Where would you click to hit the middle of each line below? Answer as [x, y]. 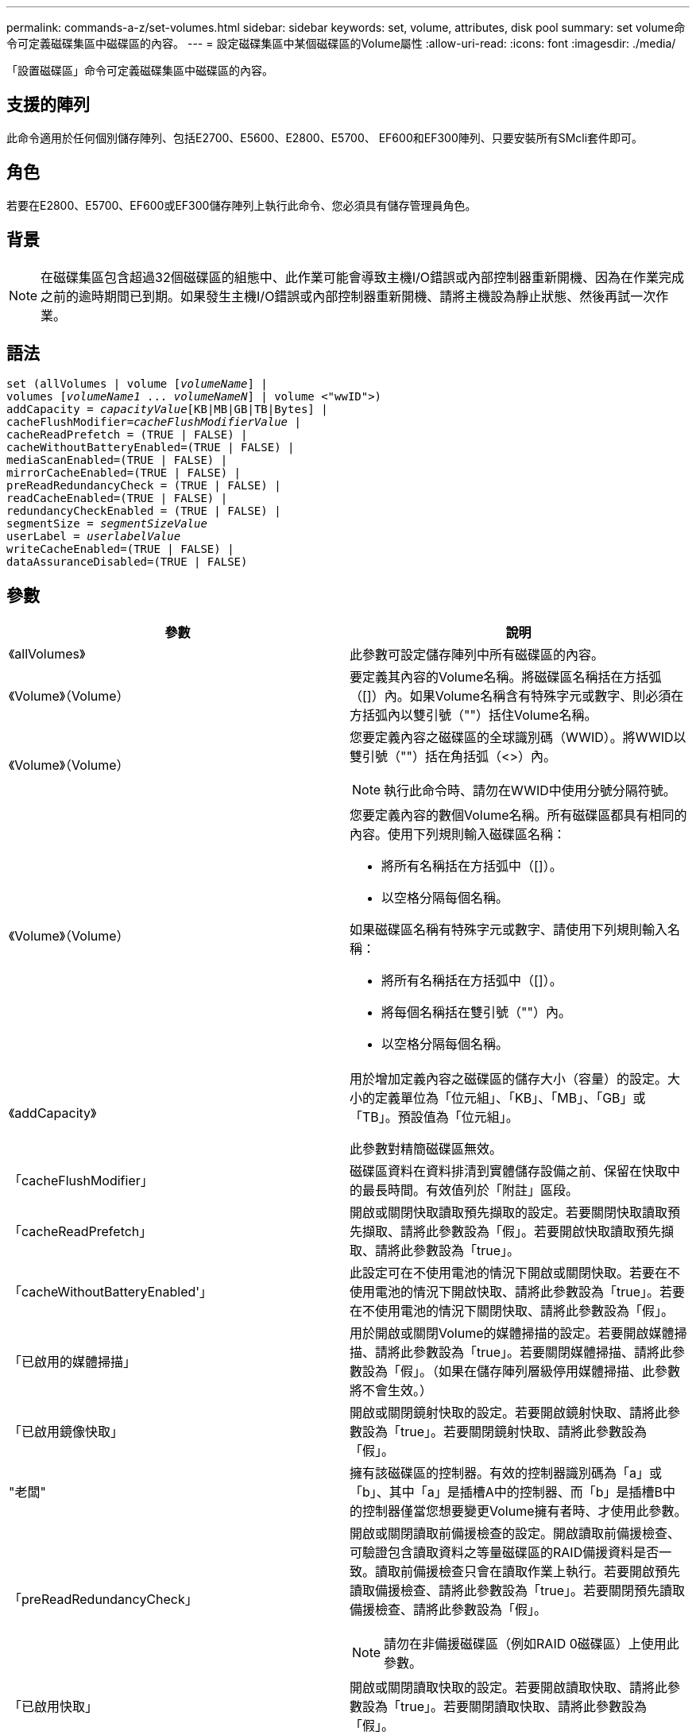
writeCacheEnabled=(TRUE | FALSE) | [120, 549]
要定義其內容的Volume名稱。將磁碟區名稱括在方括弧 [506, 677]
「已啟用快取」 [54, 1707]
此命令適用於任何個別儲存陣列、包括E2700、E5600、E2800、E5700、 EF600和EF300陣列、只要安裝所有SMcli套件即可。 [325, 137]
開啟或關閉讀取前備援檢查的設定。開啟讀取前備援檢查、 [515, 1534]
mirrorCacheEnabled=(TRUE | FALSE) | [124, 473]
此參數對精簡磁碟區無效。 [426, 1149]
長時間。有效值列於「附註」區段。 [477, 1190]
